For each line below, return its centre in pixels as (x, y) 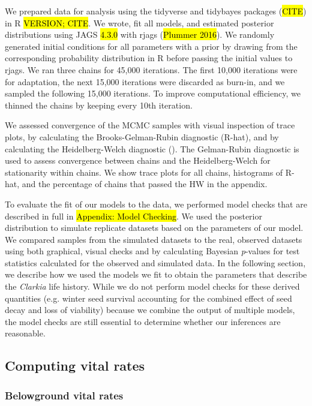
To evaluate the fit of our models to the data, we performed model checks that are (156, 204)
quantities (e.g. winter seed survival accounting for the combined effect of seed (148, 298)
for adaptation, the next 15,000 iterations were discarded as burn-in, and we (145, 81)
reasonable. (25, 333)
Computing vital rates (75, 366)
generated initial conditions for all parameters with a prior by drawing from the (151, 46)
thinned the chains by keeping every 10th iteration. (99, 105)
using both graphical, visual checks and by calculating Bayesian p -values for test (152, 251)
